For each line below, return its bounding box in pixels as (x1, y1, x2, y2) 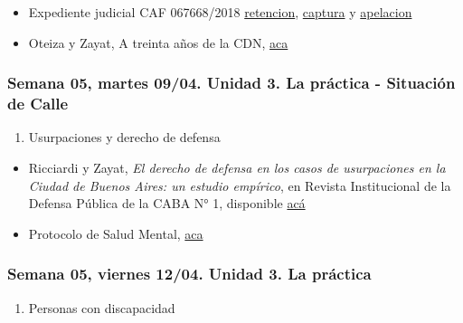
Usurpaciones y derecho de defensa (28, 128, 221, 147)
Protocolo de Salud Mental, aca (28, 223, 203, 242)
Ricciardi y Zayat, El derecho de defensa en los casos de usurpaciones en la (28, 157, 446, 176)
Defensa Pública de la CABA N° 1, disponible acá (28, 194, 306, 213)
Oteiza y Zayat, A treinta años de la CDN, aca (28, 33, 288, 52)
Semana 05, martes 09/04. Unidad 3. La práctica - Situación (7, 71, 456, 94)
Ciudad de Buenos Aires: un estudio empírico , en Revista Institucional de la (28, 176, 451, 195)
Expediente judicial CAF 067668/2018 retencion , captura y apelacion (28, 3, 412, 21)
